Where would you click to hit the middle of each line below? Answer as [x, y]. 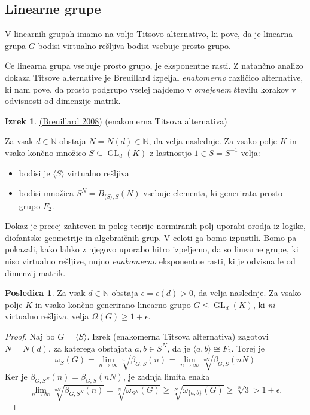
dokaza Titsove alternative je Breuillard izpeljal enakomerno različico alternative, [154, 77]
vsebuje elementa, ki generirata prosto [213, 193]
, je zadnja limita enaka [166, 376]
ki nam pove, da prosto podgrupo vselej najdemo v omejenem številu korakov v [151, 89]
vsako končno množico [45, 152]
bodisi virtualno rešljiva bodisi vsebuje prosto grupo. [135, 45]
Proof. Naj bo [30, 336]
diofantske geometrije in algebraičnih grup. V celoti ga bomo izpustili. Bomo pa [151, 237]
